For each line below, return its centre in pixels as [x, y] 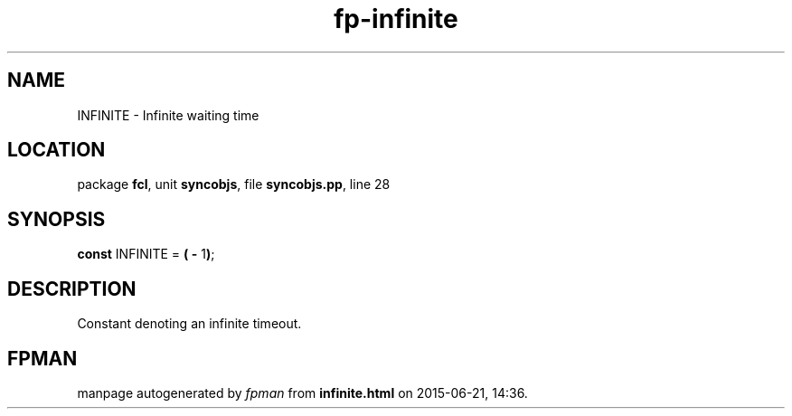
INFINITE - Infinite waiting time [168, 115]
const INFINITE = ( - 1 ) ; [146, 254]
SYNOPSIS [57, 219]
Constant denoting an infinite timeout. [189, 324]
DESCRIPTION [72, 288]
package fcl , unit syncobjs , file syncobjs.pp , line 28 [234, 184]
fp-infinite [396, 19]
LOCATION [57, 150]
